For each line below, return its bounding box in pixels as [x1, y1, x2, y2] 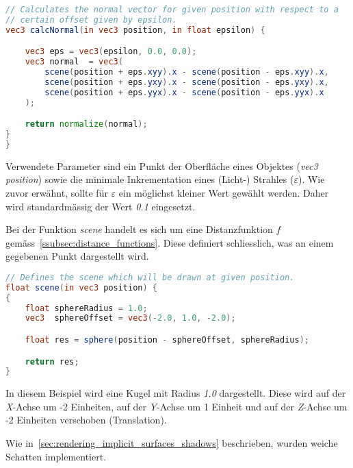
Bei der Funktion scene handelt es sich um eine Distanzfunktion [5, 222, 273, 236]
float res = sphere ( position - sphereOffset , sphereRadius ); [25, 335, 309, 345]
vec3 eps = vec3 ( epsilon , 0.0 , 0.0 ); [25, 47, 197, 57]
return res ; [25, 356, 79, 367]
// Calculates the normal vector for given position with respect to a [5, 5, 339, 14]
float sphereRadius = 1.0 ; [25, 303, 148, 313]
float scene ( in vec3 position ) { [5, 282, 158, 293]
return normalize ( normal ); [25, 119, 148, 130]
